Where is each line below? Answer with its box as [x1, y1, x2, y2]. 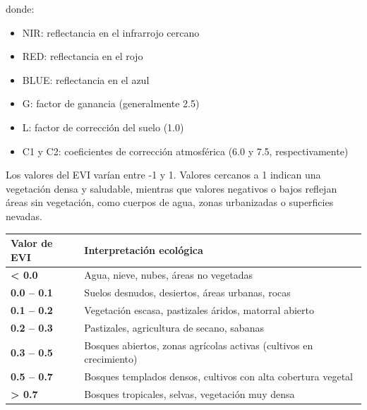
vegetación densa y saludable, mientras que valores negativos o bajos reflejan [6, 181, 337, 195]
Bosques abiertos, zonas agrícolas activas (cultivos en [84, 337, 313, 352]
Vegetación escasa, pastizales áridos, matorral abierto [84, 303, 314, 318]
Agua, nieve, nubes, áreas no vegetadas [84, 267, 253, 282]
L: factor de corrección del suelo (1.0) [22, 119, 184, 134]
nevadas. [6, 208, 42, 223]
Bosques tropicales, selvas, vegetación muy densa [84, 387, 295, 402]
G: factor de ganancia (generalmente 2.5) [22, 96, 200, 111]
